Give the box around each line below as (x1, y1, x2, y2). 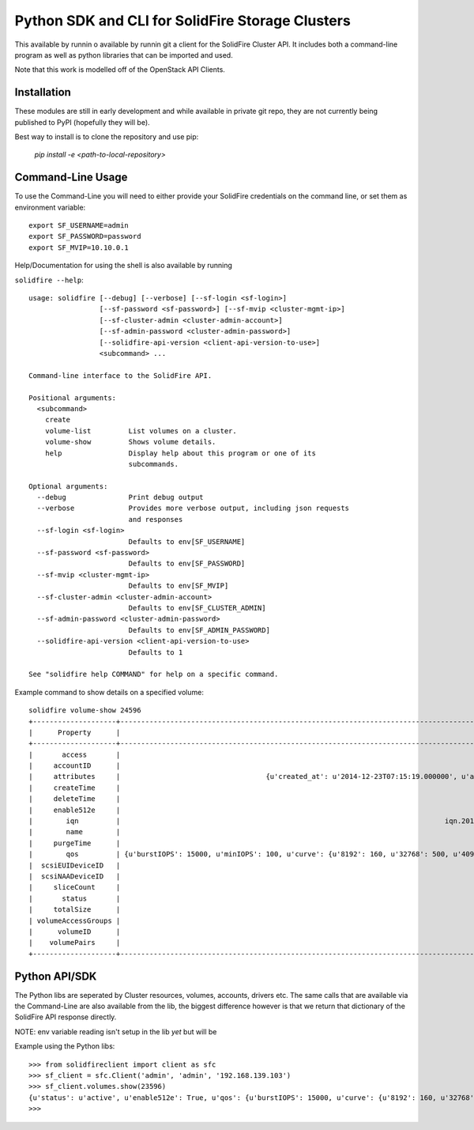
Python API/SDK (14, 969, 97, 983)
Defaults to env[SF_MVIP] (128, 581, 229, 591)
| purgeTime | (28, 838, 121, 848)
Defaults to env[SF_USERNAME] (128, 537, 246, 546)
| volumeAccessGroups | (28, 916, 121, 925)
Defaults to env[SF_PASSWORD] (128, 559, 246, 569)
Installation (14, 85, 71, 99)
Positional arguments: (28, 393, 117, 402)
